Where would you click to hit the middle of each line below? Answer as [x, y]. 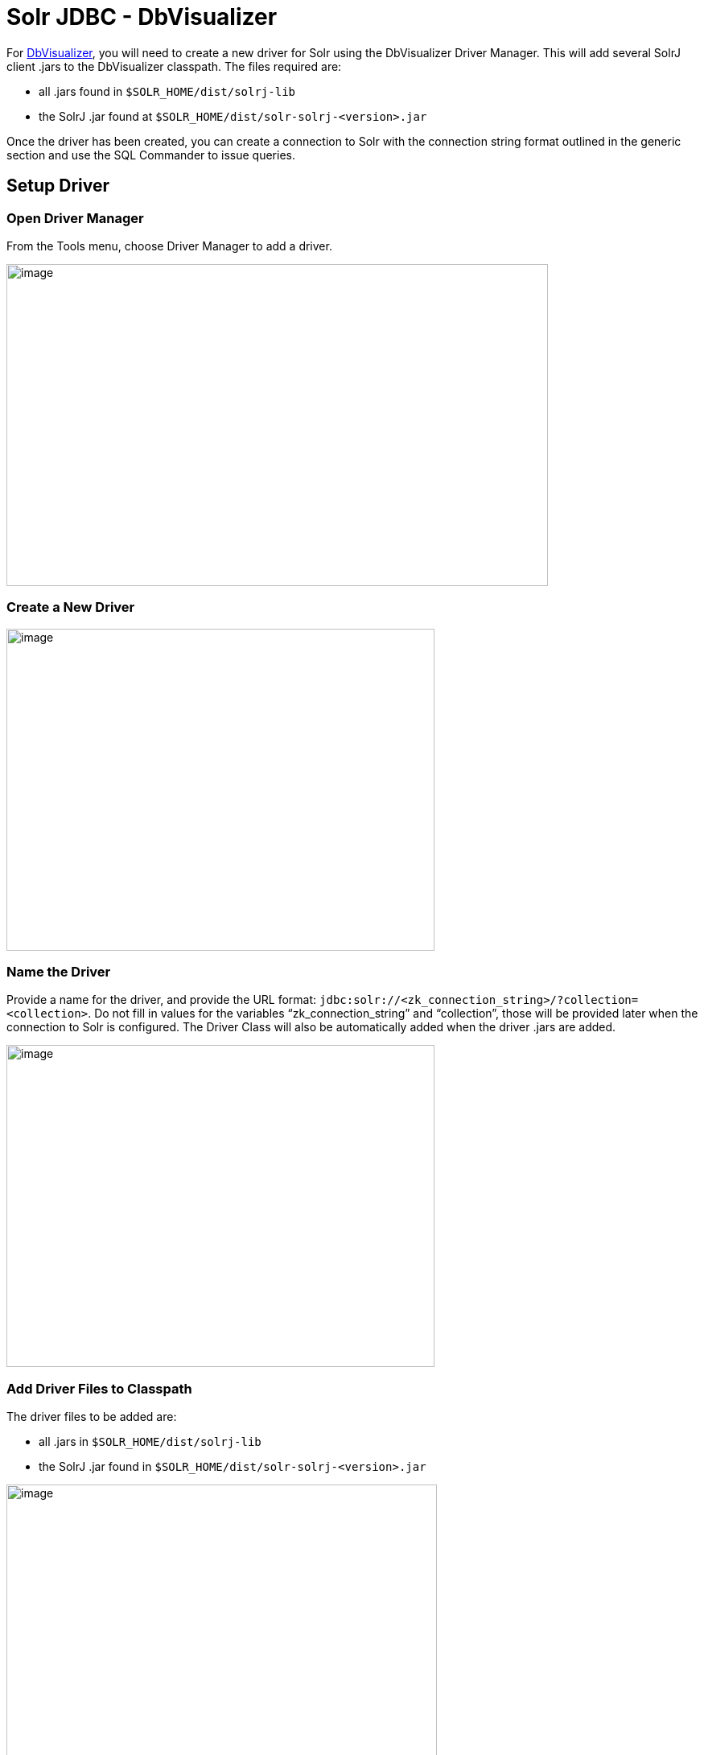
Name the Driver [59, 972]
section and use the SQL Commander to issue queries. [151, 155]
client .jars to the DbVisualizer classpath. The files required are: [174, 66]
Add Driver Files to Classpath [99, 1388]
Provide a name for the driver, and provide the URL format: [162, 1000]
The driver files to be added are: [92, 1417]
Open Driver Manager [75, 218]
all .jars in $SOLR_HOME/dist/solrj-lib [150, 1442]
